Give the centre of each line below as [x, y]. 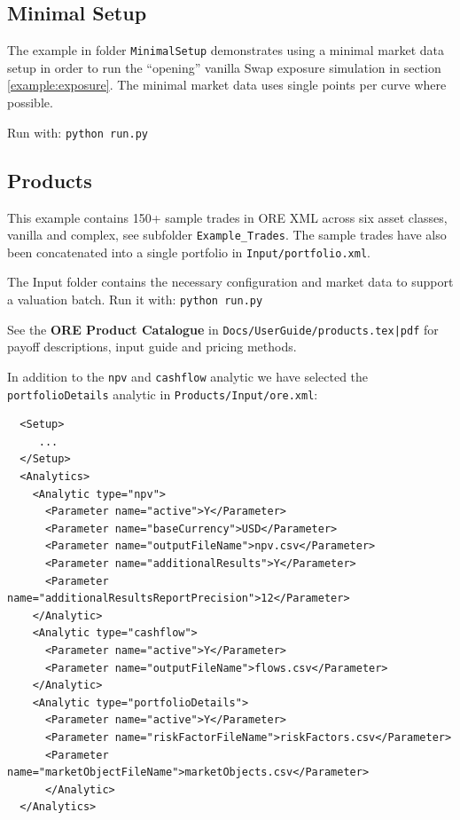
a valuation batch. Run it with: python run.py [135, 299]
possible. [30, 102]
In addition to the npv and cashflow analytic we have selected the [188, 376]
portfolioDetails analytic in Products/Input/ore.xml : [163, 394]
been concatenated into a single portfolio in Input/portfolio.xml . [189, 252]
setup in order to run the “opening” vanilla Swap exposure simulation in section [224, 67]
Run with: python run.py [78, 132]
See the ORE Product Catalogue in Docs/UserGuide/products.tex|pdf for [223, 329]
